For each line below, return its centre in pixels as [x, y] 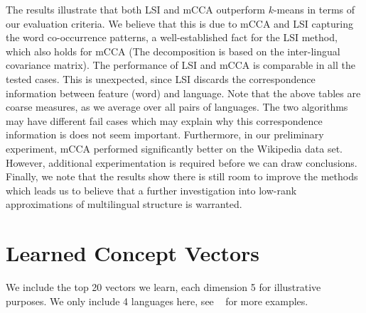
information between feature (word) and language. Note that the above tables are [183, 93]
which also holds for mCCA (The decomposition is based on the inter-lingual [173, 51]
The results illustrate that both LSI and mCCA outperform [135, 9]
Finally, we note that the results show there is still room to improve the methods [182, 176]
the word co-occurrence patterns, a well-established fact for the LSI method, [172, 37]
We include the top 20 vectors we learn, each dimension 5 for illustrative [163, 287]
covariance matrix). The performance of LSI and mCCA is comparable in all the [181, 65]
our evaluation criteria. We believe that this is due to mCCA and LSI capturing [179, 23]
